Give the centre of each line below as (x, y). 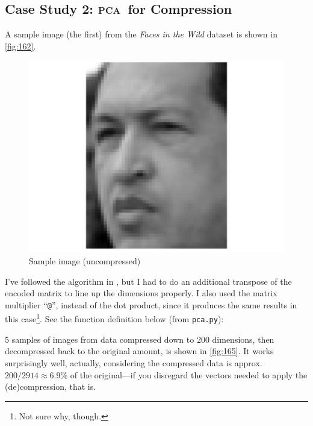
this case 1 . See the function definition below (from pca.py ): (114, 318)
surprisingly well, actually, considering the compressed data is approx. (134, 362)
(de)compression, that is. (51, 386)
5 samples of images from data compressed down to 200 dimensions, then (140, 339)
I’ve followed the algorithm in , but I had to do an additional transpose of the (148, 281)
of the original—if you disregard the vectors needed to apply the (189, 374)
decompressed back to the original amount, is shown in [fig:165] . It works (139, 351)
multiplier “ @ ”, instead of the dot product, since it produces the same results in (151, 304)
